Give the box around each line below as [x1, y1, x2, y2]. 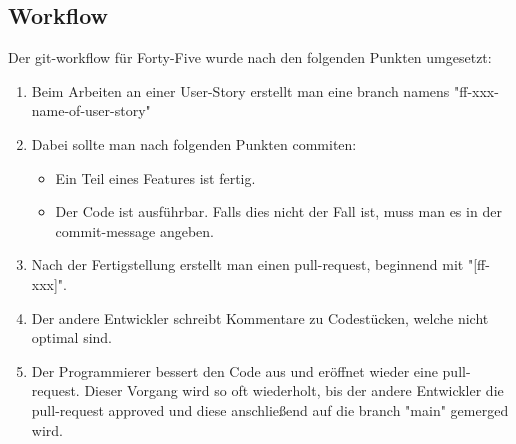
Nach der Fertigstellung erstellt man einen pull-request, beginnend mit [31, 254, 464, 275]
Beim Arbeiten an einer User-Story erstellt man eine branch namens [31, 80, 450, 101]
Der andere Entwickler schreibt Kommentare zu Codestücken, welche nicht [31, 307, 489, 328]
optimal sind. [31, 327, 113, 348]
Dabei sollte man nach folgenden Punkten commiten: [31, 133, 357, 154]
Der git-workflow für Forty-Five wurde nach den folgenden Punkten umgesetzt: [8, 47, 492, 68]
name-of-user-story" [31, 100, 151, 121]
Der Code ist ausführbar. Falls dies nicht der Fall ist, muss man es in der [55, 201, 502, 222]
